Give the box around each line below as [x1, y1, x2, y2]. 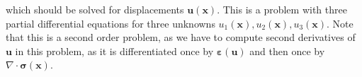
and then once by [249, 43, 325, 58]
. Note [327, 16, 353, 30]
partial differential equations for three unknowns [6, 16, 215, 30]
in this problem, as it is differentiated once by [15, 43, 214, 58]
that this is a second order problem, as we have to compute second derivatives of [6, 30, 356, 45]
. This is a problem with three [217, 2, 347, 16]
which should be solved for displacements [6, 2, 184, 16]
